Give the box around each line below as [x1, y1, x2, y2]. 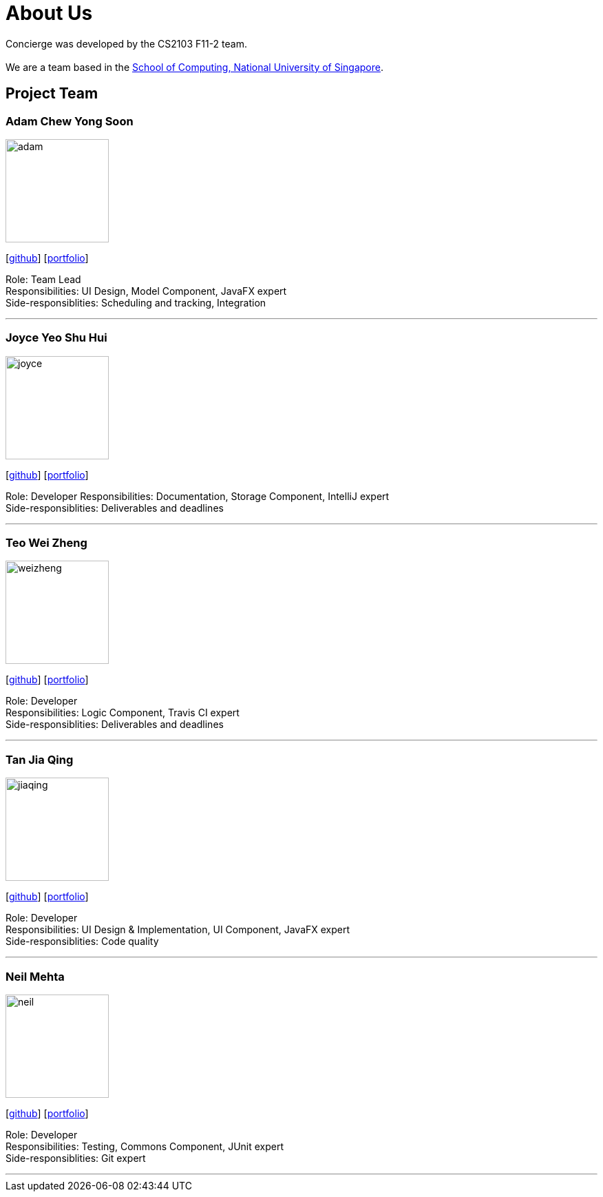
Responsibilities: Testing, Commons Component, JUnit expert [6, 1140, 284, 1152]
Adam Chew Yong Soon [6, 114, 134, 128]
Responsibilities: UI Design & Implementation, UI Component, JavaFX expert [6, 924, 350, 936]
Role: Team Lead [6, 273, 81, 285]
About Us [6, 1, 93, 25]
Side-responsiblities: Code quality [6, 935, 159, 948]
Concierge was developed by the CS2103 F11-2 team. [6, 37, 247, 50]
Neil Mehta [6, 969, 65, 983]
